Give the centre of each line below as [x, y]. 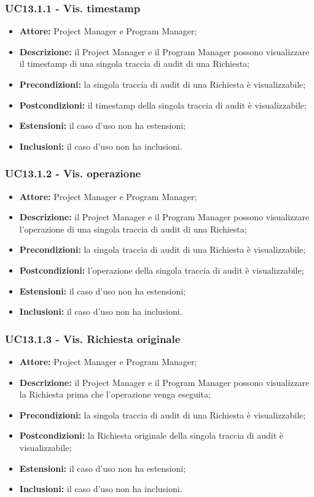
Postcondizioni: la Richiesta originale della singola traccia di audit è [151, 435]
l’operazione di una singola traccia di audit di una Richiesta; [133, 229]
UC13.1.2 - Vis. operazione [73, 173]
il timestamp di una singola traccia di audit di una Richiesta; [135, 64]
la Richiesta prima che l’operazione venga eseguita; [115, 394]
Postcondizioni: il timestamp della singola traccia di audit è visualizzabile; [163, 105]
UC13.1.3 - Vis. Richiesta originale [93, 338]
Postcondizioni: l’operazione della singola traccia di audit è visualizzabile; [162, 270]
